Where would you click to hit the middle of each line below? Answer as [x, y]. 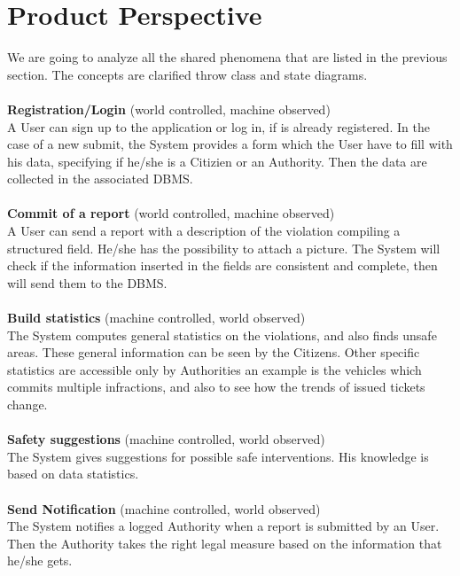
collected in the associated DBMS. [100, 179]
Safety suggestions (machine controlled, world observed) [166, 439]
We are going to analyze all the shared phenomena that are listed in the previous [227, 57]
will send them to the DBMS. [87, 282]
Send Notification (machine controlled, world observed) [164, 508]
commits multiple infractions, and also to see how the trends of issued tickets [216, 387]
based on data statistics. [73, 474]
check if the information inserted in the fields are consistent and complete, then [222, 265]
